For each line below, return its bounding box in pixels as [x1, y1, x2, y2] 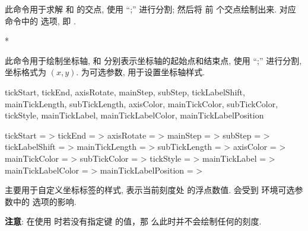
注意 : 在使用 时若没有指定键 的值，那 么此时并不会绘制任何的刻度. [5, 215, 262, 227]
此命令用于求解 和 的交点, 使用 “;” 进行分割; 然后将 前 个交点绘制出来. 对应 [5, 3, 296, 15]
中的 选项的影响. [12, 195, 77, 207]
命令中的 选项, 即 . [5, 14, 76, 27]
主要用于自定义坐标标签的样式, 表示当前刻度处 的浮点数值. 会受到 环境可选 [5, 184, 295, 196]
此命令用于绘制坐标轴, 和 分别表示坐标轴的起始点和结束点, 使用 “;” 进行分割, [5, 54, 302, 66]
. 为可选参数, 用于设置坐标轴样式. [76, 66, 205, 78]
